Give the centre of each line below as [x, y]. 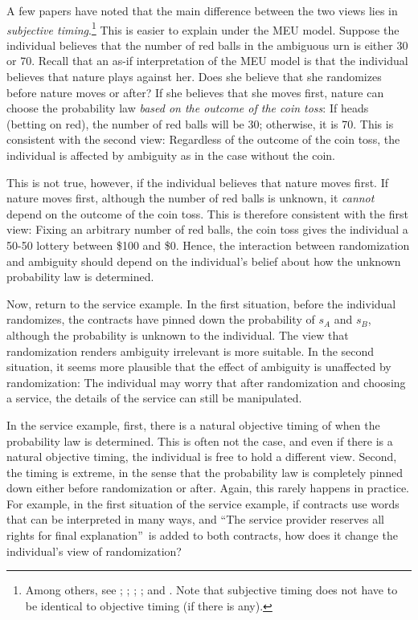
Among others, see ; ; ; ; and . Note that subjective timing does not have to [211, 590]
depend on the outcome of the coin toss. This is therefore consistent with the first [207, 213]
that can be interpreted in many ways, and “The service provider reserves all [195, 519]
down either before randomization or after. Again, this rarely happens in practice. [208, 488]
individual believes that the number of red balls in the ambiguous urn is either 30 [207, 45]
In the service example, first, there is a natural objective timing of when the [193, 424]
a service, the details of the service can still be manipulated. [154, 398]
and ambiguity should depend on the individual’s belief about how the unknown [204, 261]
